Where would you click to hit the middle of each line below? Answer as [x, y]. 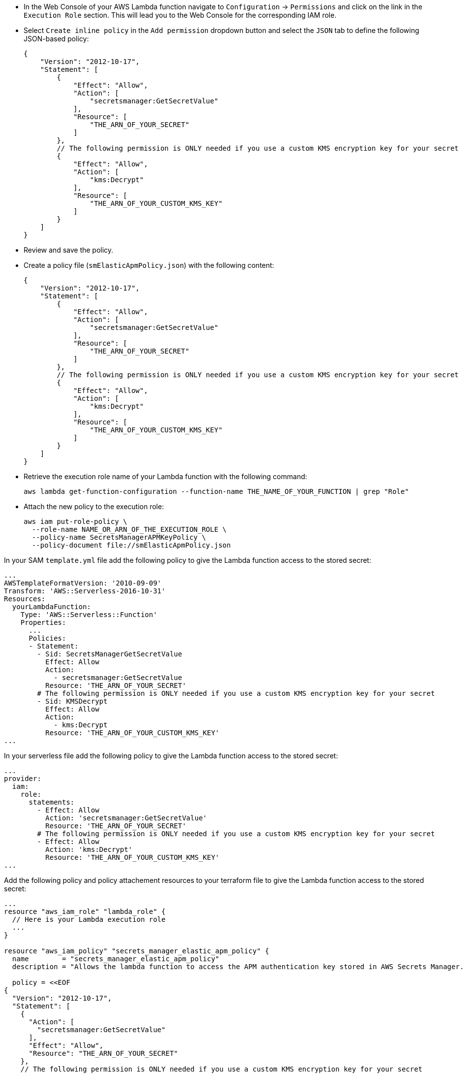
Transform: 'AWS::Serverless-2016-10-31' [85, 591]
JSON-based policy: [56, 39]
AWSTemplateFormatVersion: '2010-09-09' [83, 583]
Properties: [43, 622]
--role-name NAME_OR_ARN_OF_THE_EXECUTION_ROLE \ [129, 529]
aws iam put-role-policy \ [75, 521]
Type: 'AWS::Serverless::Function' [89, 615]
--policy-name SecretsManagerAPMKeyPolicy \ [119, 537]
